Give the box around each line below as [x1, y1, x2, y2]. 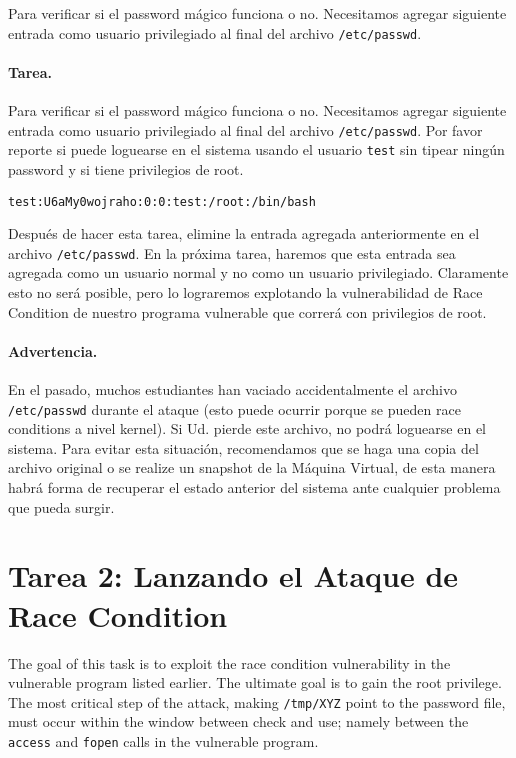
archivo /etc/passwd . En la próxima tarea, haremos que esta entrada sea [8, 242, 456, 263]
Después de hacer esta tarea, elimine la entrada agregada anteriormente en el [8, 223, 480, 244]
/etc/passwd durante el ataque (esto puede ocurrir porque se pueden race [8, 398, 461, 419]
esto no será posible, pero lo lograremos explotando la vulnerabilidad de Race [8, 282, 483, 303]
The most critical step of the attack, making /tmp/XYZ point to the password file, [8, 691, 506, 712]
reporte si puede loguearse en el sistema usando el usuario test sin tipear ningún [8, 139, 505, 160]
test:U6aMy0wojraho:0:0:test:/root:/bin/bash [8, 194, 316, 209]
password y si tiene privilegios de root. [8, 158, 244, 179]
